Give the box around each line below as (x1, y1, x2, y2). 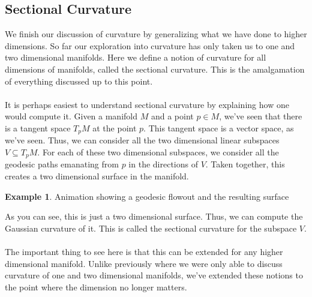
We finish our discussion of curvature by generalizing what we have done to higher (5, 28, 307, 40)
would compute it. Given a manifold (5, 110, 138, 122)
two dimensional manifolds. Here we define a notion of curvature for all (5, 51, 266, 64)
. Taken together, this (205, 158, 285, 170)
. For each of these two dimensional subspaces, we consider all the (37, 146, 279, 158)
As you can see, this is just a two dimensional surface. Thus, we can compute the (5, 210, 303, 223)
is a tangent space (5, 121, 71, 134)
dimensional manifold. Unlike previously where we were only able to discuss (5, 257, 283, 269)
